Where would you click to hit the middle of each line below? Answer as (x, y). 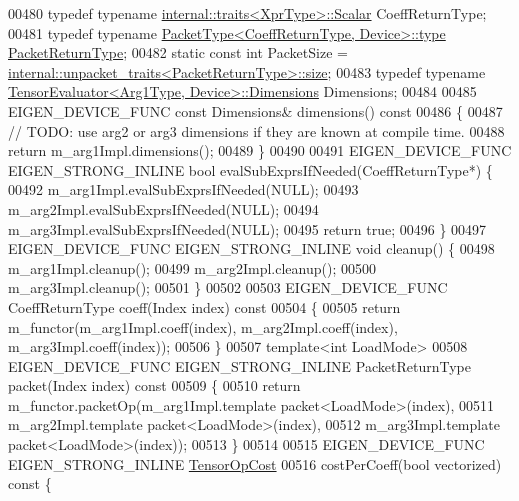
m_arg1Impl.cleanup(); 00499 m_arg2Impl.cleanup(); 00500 (192, 267)
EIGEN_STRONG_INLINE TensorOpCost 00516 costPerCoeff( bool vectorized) (255, 463)
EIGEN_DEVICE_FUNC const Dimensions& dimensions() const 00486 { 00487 (255, 110)
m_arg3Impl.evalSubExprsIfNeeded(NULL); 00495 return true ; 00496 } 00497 (247, 228)
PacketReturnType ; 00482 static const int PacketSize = (178, 52)
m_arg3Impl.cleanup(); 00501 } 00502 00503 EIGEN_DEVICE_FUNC (228, 287)
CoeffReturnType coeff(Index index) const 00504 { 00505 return (204, 306)
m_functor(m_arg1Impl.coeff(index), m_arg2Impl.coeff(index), (203, 326)
